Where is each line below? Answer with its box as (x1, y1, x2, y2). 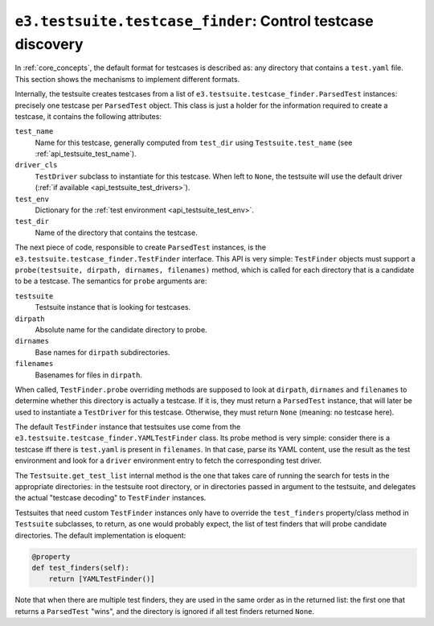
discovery (14, 35, 84, 53)
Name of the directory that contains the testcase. (35, 228, 198, 237)
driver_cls (14, 161, 58, 170)
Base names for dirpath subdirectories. (35, 347, 170, 357)
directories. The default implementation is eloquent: (14, 530, 186, 540)
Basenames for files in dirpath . (35, 370, 142, 380)
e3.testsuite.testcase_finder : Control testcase (14, 12, 374, 30)
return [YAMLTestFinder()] (48, 575, 156, 583)
